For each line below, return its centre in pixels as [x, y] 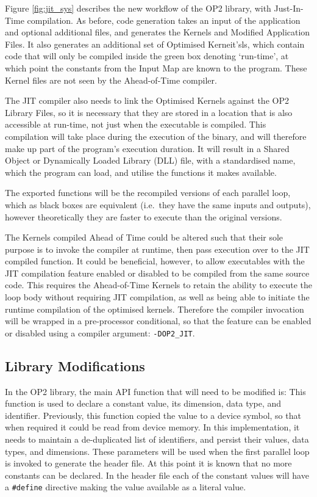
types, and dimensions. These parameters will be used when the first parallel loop [157, 451]
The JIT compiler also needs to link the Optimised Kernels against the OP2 [147, 100]
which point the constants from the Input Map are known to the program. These [156, 67]
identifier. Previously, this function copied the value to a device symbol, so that [153, 415]
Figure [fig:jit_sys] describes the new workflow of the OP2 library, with [138, 8]
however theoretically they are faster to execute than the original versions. [144, 216]
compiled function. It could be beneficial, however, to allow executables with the [155, 261]
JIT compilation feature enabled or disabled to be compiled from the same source [157, 273]
